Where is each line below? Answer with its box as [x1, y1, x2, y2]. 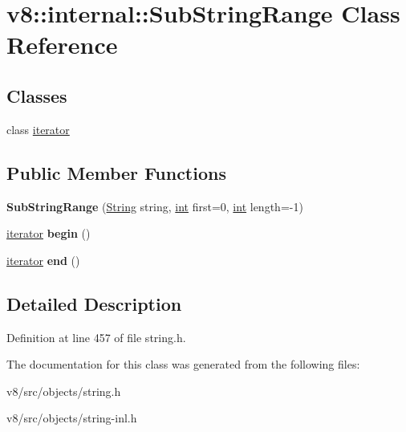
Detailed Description [6, 291, 182, 316]
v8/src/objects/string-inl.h [6, 410, 137, 426]
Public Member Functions [6, 160, 226, 185]
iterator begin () [6, 225, 91, 242]
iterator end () [6, 251, 80, 268]
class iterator [6, 120, 70, 137]
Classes [6, 83, 67, 108]
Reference [6, 28, 118, 61]
